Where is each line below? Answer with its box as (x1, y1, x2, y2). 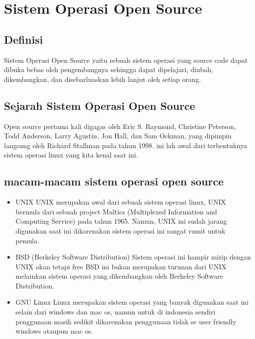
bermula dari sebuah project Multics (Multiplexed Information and (15, 206, 217, 216)
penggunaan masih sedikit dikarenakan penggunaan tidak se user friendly (15, 316, 236, 326)
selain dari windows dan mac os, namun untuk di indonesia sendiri (15, 307, 216, 317)
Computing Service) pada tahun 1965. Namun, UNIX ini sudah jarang (15, 216, 227, 226)
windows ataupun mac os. (15, 326, 93, 336)
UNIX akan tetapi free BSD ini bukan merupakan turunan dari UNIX (15, 261, 227, 271)
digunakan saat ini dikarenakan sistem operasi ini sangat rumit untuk (15, 225, 226, 235)
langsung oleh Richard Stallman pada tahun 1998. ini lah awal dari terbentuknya (4, 140, 247, 150)
